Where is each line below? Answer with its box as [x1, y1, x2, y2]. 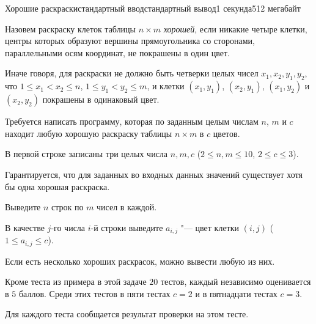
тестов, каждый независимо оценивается [160, 275, 311, 288]
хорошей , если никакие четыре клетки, [163, 22, 307, 35]
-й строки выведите [90, 221, 163, 234]
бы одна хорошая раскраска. [5, 180, 110, 193]
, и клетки [147, 79, 185, 92]
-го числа [51, 221, 86, 234]
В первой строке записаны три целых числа [5, 147, 168, 160]
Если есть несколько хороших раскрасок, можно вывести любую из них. [5, 254, 275, 267]
